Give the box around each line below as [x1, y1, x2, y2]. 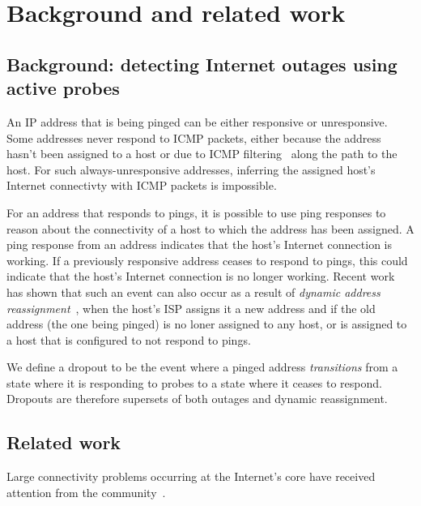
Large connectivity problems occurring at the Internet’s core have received [6, 468, 376, 485]
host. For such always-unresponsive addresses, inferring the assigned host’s [6, 161, 376, 178]
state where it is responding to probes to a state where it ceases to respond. [6, 374, 382, 391]
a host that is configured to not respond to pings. [6, 331, 251, 348]
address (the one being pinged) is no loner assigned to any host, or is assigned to [6, 315, 407, 332]
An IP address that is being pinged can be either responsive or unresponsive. [6, 113, 388, 130]
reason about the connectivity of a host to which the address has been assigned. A [6, 220, 415, 237]
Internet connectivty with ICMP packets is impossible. [6, 177, 277, 194]
